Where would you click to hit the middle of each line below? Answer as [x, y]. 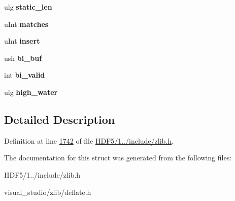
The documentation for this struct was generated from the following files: [118, 158]
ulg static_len [28, 7]
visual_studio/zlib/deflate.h [48, 192]
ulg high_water [31, 92]
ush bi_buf [23, 58]
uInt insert [22, 41]
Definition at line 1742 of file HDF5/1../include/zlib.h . [89, 140]
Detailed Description [60, 119]
